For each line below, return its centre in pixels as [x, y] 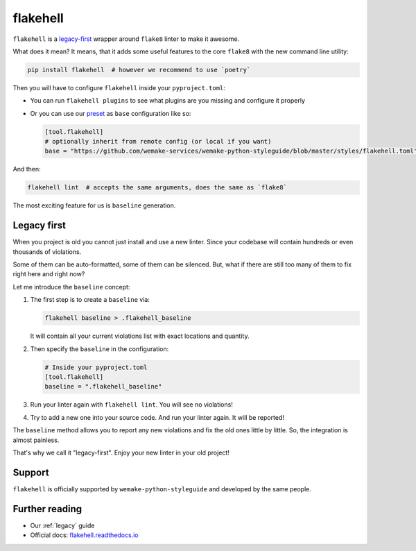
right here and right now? [49, 274]
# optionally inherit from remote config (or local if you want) [158, 142]
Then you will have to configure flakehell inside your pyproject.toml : [119, 87]
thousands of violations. [47, 252]
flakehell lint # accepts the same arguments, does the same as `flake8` [157, 188]
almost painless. [36, 440]
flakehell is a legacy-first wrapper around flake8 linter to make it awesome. [126, 39]
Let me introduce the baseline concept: [71, 287]
